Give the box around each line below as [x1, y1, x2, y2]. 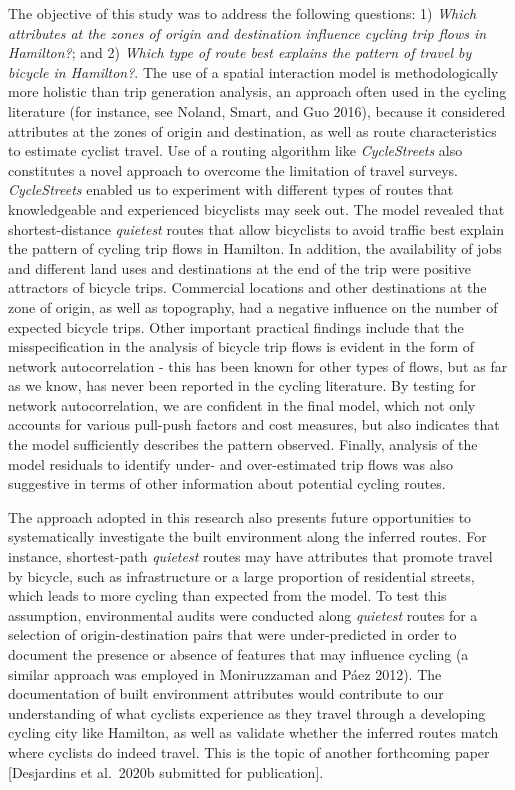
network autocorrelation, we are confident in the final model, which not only [8, 394, 476, 415]
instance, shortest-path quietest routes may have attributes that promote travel [8, 546, 493, 567]
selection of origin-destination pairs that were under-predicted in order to [8, 624, 457, 645]
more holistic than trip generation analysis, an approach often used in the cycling [8, 81, 507, 102]
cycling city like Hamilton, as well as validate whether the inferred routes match [8, 722, 499, 743]
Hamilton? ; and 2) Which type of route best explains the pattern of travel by [8, 42, 472, 63]
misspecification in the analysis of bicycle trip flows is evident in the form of [8, 336, 475, 357]
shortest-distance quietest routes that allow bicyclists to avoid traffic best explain [8, 218, 504, 239]
